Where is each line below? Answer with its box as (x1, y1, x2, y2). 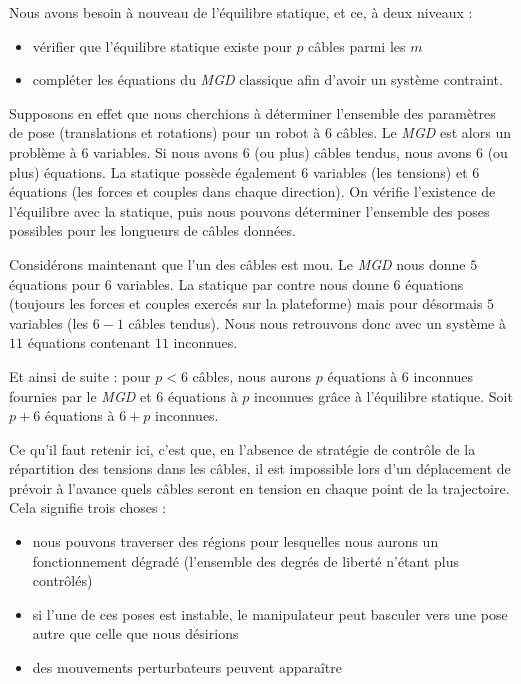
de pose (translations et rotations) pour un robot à (9, 122, 321, 143)
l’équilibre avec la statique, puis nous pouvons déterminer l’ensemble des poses (9, 200, 490, 221)
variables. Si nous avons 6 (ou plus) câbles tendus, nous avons (93, 141, 472, 162)
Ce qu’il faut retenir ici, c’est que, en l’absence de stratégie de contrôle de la (9, 438, 476, 459)
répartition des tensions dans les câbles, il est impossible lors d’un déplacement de (9, 458, 511, 479)
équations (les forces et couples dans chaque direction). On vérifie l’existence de (9, 181, 496, 202)
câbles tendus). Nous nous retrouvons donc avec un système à (128, 312, 506, 333)
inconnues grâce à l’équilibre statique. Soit (254, 385, 513, 406)
